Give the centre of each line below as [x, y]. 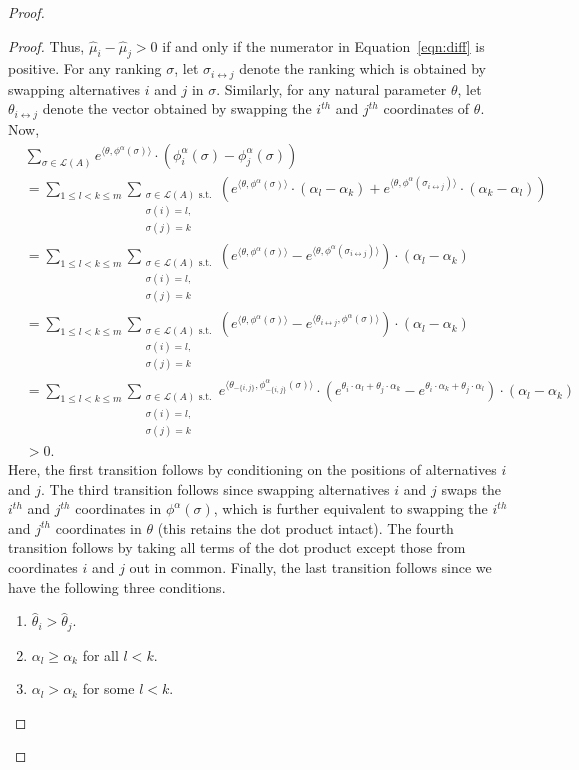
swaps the [471, 488]
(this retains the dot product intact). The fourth [305, 527]
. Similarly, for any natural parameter [331, 88]
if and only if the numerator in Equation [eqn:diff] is [323, 45]
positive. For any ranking [85, 68]
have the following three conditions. [117, 586]
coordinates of [426, 108]
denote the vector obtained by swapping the [177, 108]
